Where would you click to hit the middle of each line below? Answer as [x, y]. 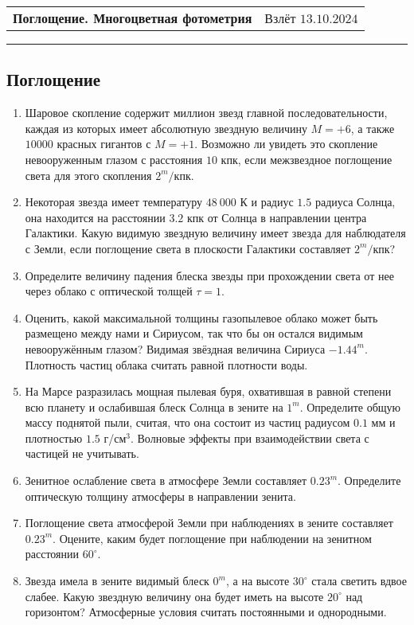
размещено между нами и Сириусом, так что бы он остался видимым [194, 333]
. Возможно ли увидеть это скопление [286, 144]
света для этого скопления [88, 175]
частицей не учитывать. [82, 453]
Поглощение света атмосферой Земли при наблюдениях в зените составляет [209, 523]
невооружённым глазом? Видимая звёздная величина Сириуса [175, 348]
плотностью [54, 437]
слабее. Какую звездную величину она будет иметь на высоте [174, 596]
